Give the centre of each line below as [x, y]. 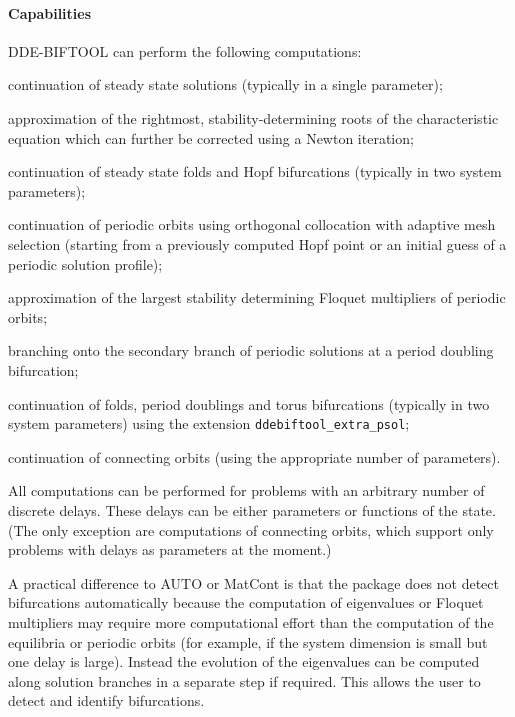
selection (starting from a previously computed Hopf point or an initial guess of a [257, 243]
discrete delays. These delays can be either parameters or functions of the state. [252, 509]
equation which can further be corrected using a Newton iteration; [211, 137]
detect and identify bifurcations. [106, 700]
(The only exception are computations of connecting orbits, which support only [251, 529]
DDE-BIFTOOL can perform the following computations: [185, 50]
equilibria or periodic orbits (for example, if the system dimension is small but [248, 641]
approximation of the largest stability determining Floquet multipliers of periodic [257, 297]
